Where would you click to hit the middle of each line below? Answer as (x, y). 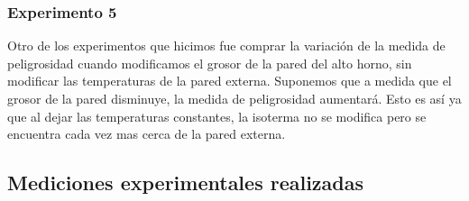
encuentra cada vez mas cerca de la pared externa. (147, 134)
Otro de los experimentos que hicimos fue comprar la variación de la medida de (226, 46)
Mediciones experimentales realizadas (186, 183)
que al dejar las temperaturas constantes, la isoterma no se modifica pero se (217, 116)
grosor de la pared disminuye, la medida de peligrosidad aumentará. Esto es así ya (234, 98)
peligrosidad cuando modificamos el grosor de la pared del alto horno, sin (210, 63)
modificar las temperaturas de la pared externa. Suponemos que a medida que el (230, 81)
